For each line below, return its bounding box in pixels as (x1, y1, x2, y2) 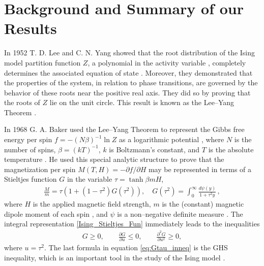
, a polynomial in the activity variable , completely (87, 57, 246, 68)
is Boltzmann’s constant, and (109, 144, 200, 154)
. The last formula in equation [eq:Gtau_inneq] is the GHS (44, 242, 228, 253)
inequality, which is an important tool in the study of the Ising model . (4, 252, 225, 262)
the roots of (4, 97, 40, 108)
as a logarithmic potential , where (119, 134, 224, 145)
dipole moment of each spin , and (4, 208, 108, 219)
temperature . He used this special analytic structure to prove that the (4, 154, 224, 164)
